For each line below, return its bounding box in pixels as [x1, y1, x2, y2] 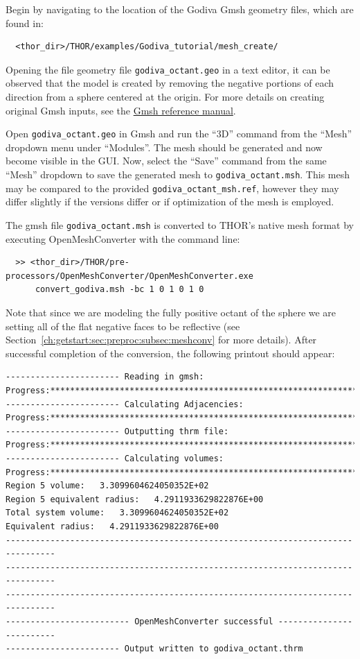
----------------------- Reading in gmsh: [6, 372, 204, 382]
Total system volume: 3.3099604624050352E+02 [6, 508, 229, 518]
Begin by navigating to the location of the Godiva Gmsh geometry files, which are [6, 2, 354, 16]
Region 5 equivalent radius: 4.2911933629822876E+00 [6, 494, 264, 504]
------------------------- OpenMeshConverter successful [6, 617, 273, 627]
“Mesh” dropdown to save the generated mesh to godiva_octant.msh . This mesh [6, 167, 350, 182]
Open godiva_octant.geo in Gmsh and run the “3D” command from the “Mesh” [6, 126, 352, 141]
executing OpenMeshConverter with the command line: [6, 231, 240, 246]
